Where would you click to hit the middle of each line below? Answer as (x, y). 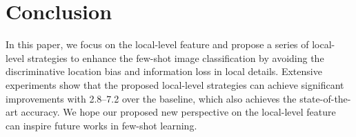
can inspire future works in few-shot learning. (101, 125)
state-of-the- (325, 98)
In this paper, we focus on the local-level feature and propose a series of (157, 44)
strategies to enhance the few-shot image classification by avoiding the (176, 57)
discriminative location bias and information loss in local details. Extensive (164, 71)
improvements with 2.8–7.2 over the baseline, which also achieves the (151, 98)
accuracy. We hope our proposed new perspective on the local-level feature (178, 112)
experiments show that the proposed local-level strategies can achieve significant (175, 84)
